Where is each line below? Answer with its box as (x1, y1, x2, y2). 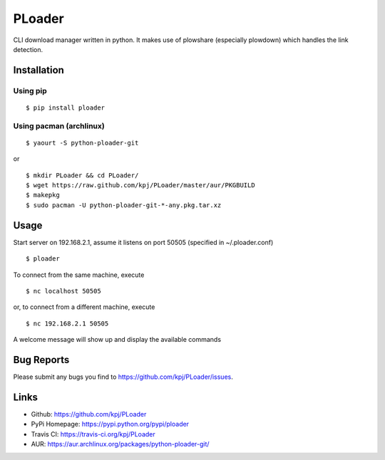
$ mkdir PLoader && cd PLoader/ (26, 171, 139, 179)
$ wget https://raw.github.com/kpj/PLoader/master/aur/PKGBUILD (26, 182, 256, 189)
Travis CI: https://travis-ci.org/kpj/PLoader (31, 429, 156, 438)
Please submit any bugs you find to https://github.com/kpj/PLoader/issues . (13, 372, 233, 381)
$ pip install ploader (26, 103, 106, 112)
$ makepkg (26, 191, 60, 199)
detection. (13, 45, 43, 53)
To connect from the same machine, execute (13, 271, 145, 279)
